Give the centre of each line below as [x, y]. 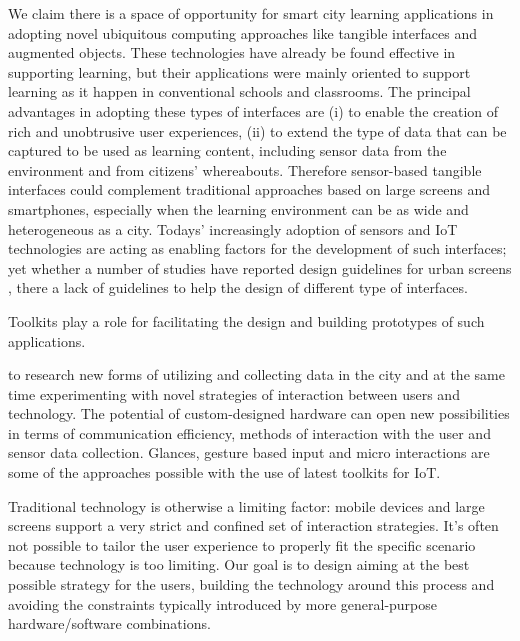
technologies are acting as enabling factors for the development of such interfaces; [257, 248]
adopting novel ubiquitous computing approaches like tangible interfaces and [242, 32]
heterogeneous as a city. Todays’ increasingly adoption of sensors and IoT [233, 228]
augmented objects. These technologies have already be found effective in [232, 52]
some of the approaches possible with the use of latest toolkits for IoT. [224, 472]
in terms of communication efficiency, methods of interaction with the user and [249, 432]
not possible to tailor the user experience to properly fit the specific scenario [242, 544]
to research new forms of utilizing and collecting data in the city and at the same [256, 374]
